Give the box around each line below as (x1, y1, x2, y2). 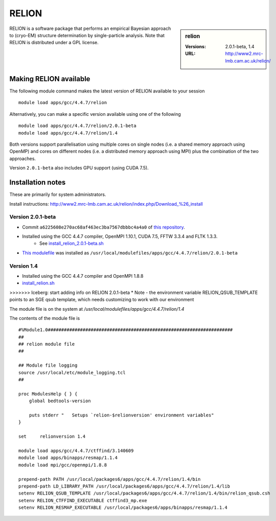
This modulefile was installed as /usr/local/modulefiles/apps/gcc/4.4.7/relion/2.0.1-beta (22, 249, 238, 256)
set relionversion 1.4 (18, 434, 86, 439)
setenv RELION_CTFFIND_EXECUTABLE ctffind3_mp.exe (18, 498, 147, 503)
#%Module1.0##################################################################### (18, 327, 233, 333)
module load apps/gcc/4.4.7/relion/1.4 (18, 130, 118, 136)
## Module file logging (18, 363, 78, 368)
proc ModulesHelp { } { (18, 391, 78, 397)
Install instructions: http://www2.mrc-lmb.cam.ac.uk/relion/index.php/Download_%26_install (9, 201, 203, 207)
